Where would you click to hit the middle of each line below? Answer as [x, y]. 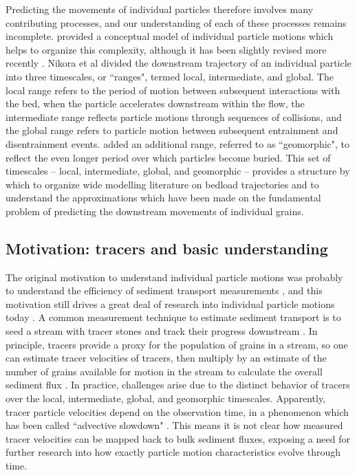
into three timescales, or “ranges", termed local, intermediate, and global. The [170, 76]
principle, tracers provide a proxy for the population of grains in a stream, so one [177, 344]
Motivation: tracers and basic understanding [167, 248]
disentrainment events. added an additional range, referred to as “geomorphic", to [178, 143]
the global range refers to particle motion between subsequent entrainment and [172, 130]
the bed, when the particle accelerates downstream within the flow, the [155, 103]
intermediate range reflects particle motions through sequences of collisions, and [174, 117]
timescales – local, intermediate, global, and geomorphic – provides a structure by [178, 171]
